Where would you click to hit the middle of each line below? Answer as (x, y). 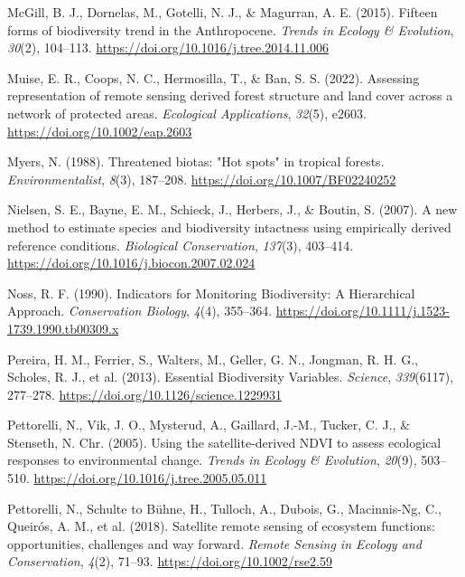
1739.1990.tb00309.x (63, 328)
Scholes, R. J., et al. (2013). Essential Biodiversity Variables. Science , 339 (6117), (231, 377)
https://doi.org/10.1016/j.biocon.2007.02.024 (131, 263)
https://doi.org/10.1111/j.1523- (363, 311)
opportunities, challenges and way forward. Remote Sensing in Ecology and (214, 543)
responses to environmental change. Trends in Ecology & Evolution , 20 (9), (212, 460)
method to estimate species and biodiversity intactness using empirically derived (229, 227)
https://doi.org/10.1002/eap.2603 (100, 131)
